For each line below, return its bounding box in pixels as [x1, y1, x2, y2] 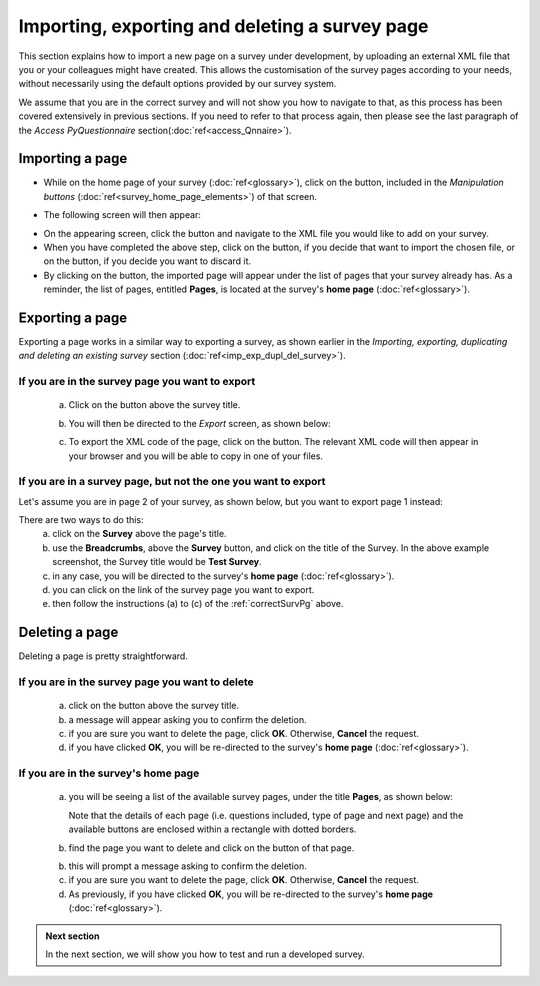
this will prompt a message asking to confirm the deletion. [68, 860, 307, 872]
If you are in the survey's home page [18, 766, 200, 780]
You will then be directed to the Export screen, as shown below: [68, 417, 332, 429]
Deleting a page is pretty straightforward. [18, 650, 189, 662]
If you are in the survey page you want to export [18, 375, 256, 389]
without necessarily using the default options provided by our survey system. [18, 78, 337, 90]
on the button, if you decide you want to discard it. [43, 255, 252, 267]
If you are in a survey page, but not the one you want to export [18, 475, 326, 489]
